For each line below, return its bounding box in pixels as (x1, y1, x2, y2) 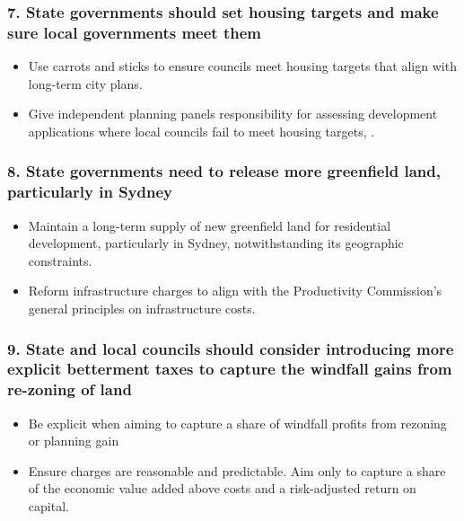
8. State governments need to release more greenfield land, (7, 160, 441, 182)
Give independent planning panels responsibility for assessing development (28, 104, 438, 123)
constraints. (28, 251, 92, 269)
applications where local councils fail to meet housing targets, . (28, 121, 375, 140)
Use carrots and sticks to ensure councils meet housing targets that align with (28, 57, 457, 75)
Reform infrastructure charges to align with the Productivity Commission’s (28, 281, 442, 300)
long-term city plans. (28, 74, 143, 93)
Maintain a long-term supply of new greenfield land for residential (28, 216, 391, 234)
